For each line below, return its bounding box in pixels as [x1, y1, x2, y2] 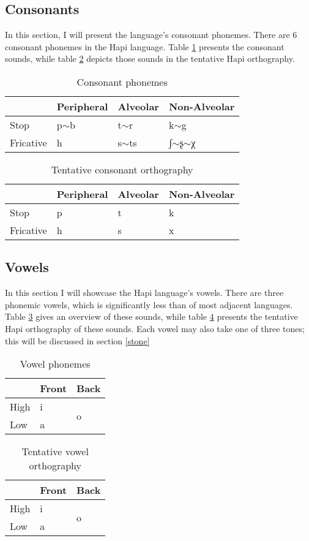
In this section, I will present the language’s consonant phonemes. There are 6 [5, 28, 297, 41]
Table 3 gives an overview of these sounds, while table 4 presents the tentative [5, 310, 298, 323]
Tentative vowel [21, 444, 89, 459]
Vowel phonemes [20, 357, 91, 371]
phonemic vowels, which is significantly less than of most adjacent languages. [5, 298, 293, 311]
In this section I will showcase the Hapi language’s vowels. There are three [5, 286, 284, 299]
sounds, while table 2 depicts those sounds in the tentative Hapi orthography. [5, 52, 295, 65]
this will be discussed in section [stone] [5, 334, 150, 347]
